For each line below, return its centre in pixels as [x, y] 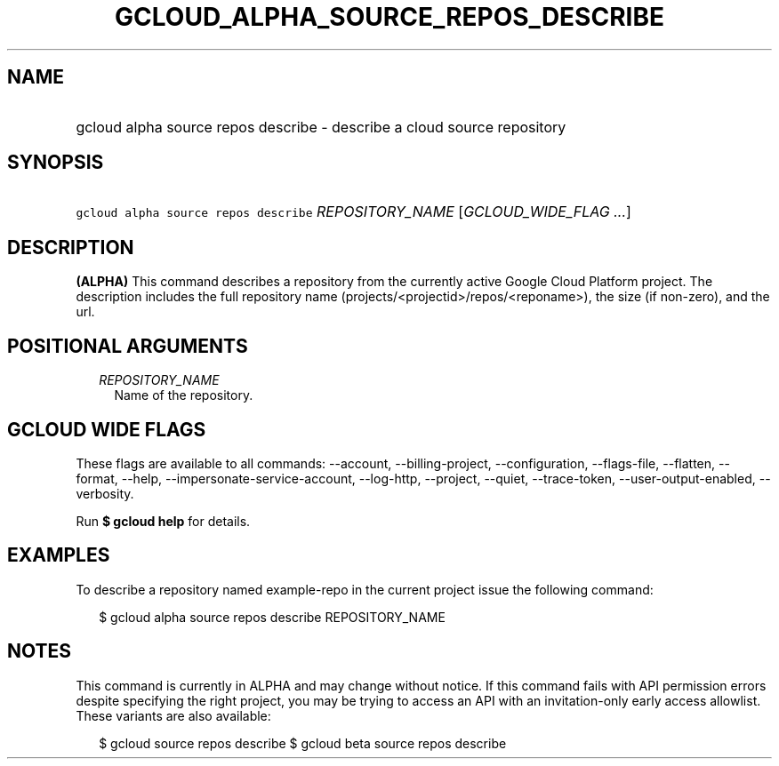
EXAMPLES [59, 555]
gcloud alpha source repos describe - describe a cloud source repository [321, 127]
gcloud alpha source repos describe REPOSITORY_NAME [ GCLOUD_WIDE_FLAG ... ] [353, 212]
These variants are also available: [173, 715]
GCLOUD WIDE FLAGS [107, 429]
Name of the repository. [184, 395]
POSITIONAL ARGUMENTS [128, 346]
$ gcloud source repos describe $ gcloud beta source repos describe [303, 743]
